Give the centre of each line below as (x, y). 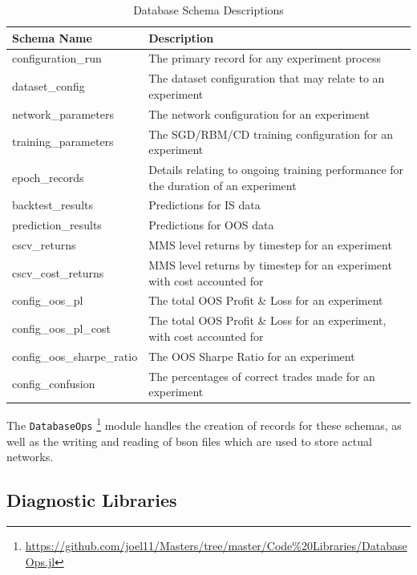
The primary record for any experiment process (265, 58)
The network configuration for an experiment (259, 113)
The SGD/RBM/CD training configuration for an (271, 134)
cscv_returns (44, 245)
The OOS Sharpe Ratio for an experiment (252, 356)
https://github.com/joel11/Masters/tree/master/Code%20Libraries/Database (216, 545)
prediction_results (57, 225)
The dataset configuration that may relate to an (267, 78)
